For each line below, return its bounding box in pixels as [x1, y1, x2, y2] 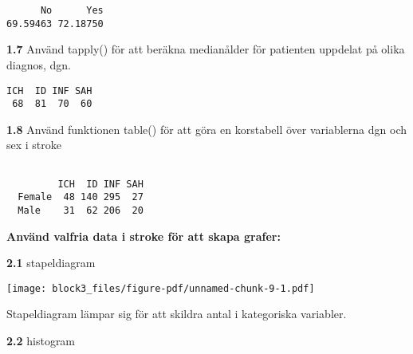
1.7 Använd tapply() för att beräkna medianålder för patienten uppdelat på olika [6, 41, 405, 57]
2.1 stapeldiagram [6, 254, 96, 271]
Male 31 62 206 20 [18, 204, 144, 216]
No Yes [40, 5, 104, 16]
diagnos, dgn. [6, 56, 71, 73]
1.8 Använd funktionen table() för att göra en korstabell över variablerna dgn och [6, 120, 407, 137]
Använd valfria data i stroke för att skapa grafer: [6, 227, 281, 244]
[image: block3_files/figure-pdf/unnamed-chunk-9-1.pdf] [6, 282, 315, 294]
